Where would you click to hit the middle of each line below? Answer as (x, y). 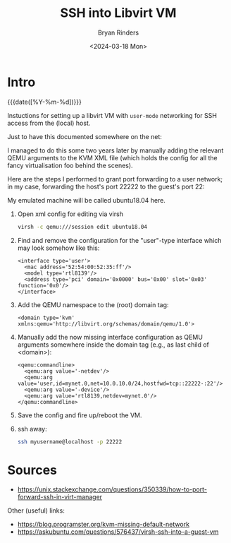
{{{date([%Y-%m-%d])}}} (45, 102)
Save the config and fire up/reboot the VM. (80, 415)
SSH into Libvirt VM (118, 13)
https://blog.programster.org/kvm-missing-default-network (104, 525)
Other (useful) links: (36, 511)
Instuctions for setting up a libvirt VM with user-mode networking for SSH (112, 115)
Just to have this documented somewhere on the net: (85, 136)
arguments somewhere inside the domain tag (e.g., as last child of (113, 345)
